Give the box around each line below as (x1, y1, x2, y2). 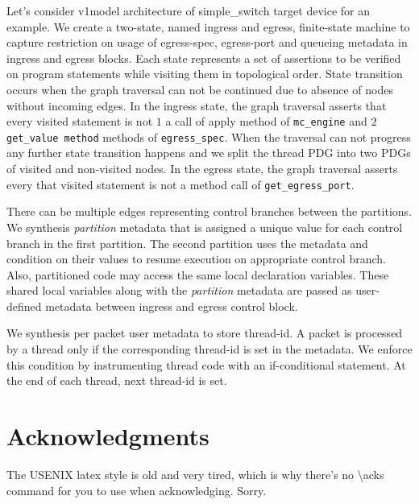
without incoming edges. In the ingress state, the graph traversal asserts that (6, 97, 387, 114)
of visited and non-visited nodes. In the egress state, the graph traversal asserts (6, 160, 398, 177)
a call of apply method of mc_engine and (165, 113, 367, 130)
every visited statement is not (6, 113, 153, 130)
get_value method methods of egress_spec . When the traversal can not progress (6, 128, 411, 145)
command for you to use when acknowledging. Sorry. (6, 481, 267, 498)
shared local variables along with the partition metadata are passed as (6, 282, 352, 299)
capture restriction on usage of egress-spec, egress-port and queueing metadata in (6, 34, 408, 51)
